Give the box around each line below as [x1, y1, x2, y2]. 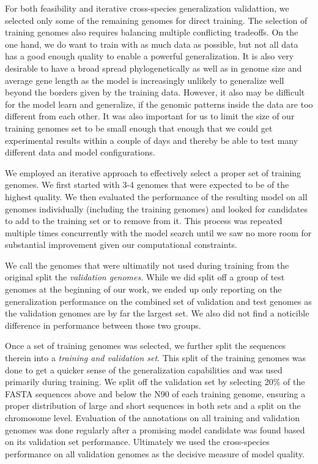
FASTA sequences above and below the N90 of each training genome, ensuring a [5, 387, 306, 400]
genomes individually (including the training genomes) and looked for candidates [5, 202, 308, 215]
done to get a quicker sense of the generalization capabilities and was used [5, 363, 283, 376]
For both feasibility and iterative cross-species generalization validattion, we [5, 2, 289, 14]
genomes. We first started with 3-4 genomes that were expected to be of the [5, 178, 289, 191]
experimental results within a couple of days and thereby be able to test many [5, 133, 298, 146]
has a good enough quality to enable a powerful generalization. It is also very [5, 50, 294, 62]
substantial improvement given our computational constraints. [5, 238, 238, 251]
